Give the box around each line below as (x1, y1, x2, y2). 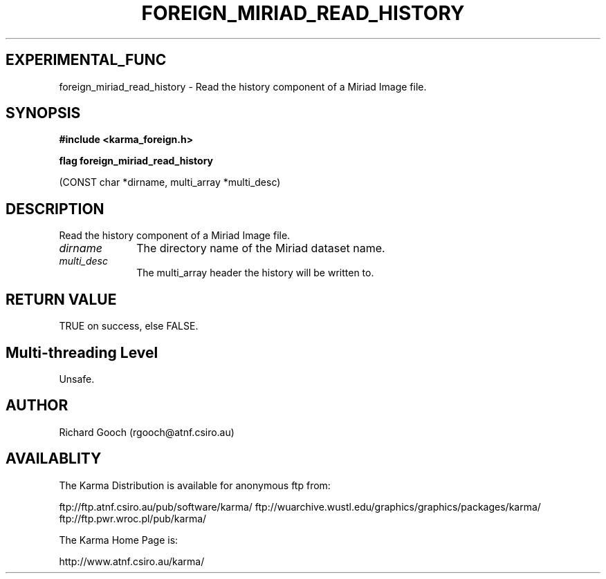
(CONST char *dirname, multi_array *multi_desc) (59, 176, 281, 189)
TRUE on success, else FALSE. (59, 320, 199, 332)
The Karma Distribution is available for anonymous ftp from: (59, 479, 331, 491)
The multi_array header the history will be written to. (136, 267, 374, 279)
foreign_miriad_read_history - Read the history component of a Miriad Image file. (59, 80, 427, 93)
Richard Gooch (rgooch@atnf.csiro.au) (59, 426, 235, 438)
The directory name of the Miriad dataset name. (136, 241, 385, 256)
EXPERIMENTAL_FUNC (6, 51, 167, 69)
